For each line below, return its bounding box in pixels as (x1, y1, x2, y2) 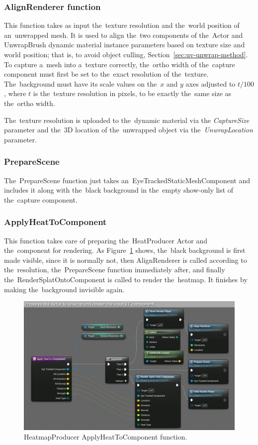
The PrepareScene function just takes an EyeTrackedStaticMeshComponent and (4, 175, 251, 185)
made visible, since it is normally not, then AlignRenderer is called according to (4, 254, 247, 265)
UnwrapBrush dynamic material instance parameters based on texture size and (4, 39, 245, 50)
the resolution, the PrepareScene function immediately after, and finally (4, 264, 225, 275)
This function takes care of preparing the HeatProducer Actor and (4, 235, 207, 245)
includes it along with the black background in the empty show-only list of (4, 185, 234, 195)
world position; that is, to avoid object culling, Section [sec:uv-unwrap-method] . (4, 49, 248, 59)
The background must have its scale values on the (4, 78, 157, 89)
